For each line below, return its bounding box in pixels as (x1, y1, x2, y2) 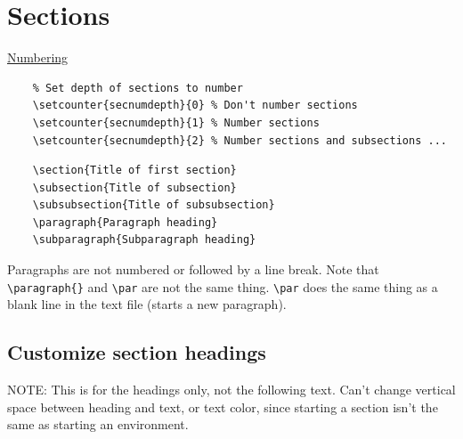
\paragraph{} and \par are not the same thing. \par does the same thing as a (7, 277, 438, 296)
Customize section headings (7, 338, 266, 366)
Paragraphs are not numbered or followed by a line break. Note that (7, 260, 379, 279)
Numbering (7, 48, 69, 67)
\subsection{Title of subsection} (32, 181, 237, 194)
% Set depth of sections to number (32, 81, 243, 94)
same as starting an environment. (7, 415, 189, 434)
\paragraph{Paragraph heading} (32, 215, 218, 229)
